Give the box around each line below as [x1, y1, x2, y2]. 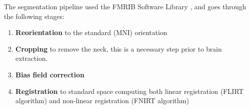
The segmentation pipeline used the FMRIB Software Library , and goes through [4, 1, 247, 11]
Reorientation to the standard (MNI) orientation [15, 27, 167, 37]
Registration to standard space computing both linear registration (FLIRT [15, 86, 244, 96]
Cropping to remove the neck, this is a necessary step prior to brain [15, 43, 222, 54]
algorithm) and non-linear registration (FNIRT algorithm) [15, 95, 189, 106]
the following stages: [4, 11, 64, 21]
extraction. [15, 53, 48, 63]
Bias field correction [15, 69, 85, 79]
